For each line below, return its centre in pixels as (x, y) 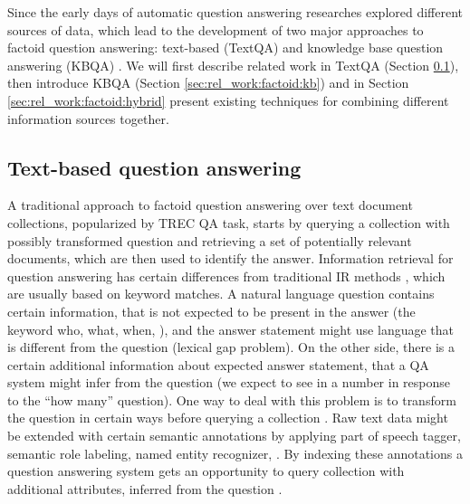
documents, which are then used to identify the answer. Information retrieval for (230, 258)
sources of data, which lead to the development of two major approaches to (216, 29)
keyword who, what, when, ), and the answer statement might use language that (231, 329)
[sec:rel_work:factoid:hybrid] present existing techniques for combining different (228, 100)
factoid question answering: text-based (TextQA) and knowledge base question (225, 48)
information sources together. (88, 118)
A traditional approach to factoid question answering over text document (210, 205)
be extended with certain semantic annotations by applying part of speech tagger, (234, 436)
